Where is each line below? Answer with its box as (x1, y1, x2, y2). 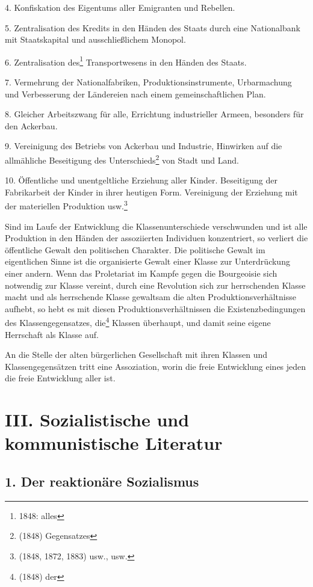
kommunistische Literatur (5, 431, 223, 455)
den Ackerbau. (5, 119, 58, 132)
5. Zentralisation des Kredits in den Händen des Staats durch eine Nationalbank (5, 21, 300, 34)
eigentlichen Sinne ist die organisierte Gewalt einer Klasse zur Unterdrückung (5, 255, 290, 268)
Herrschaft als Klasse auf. (5, 328, 99, 340)
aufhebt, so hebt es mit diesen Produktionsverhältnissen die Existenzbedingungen (5, 302, 306, 315)
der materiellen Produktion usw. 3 (5, 198, 128, 212)
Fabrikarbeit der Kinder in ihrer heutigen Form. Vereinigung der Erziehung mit (5, 185, 298, 198)
